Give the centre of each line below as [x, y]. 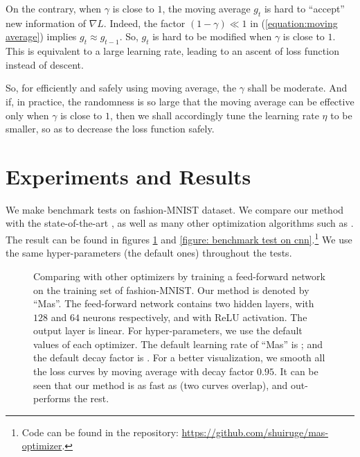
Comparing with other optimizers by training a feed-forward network [179, 276]
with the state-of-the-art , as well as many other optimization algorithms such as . [180, 223]
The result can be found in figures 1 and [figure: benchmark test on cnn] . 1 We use [179, 238]
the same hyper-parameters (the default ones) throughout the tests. [149, 253]
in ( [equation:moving [294, 23]
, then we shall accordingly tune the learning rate [214, 115]
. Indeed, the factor [144, 23]
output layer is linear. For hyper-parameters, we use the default [168, 330]
